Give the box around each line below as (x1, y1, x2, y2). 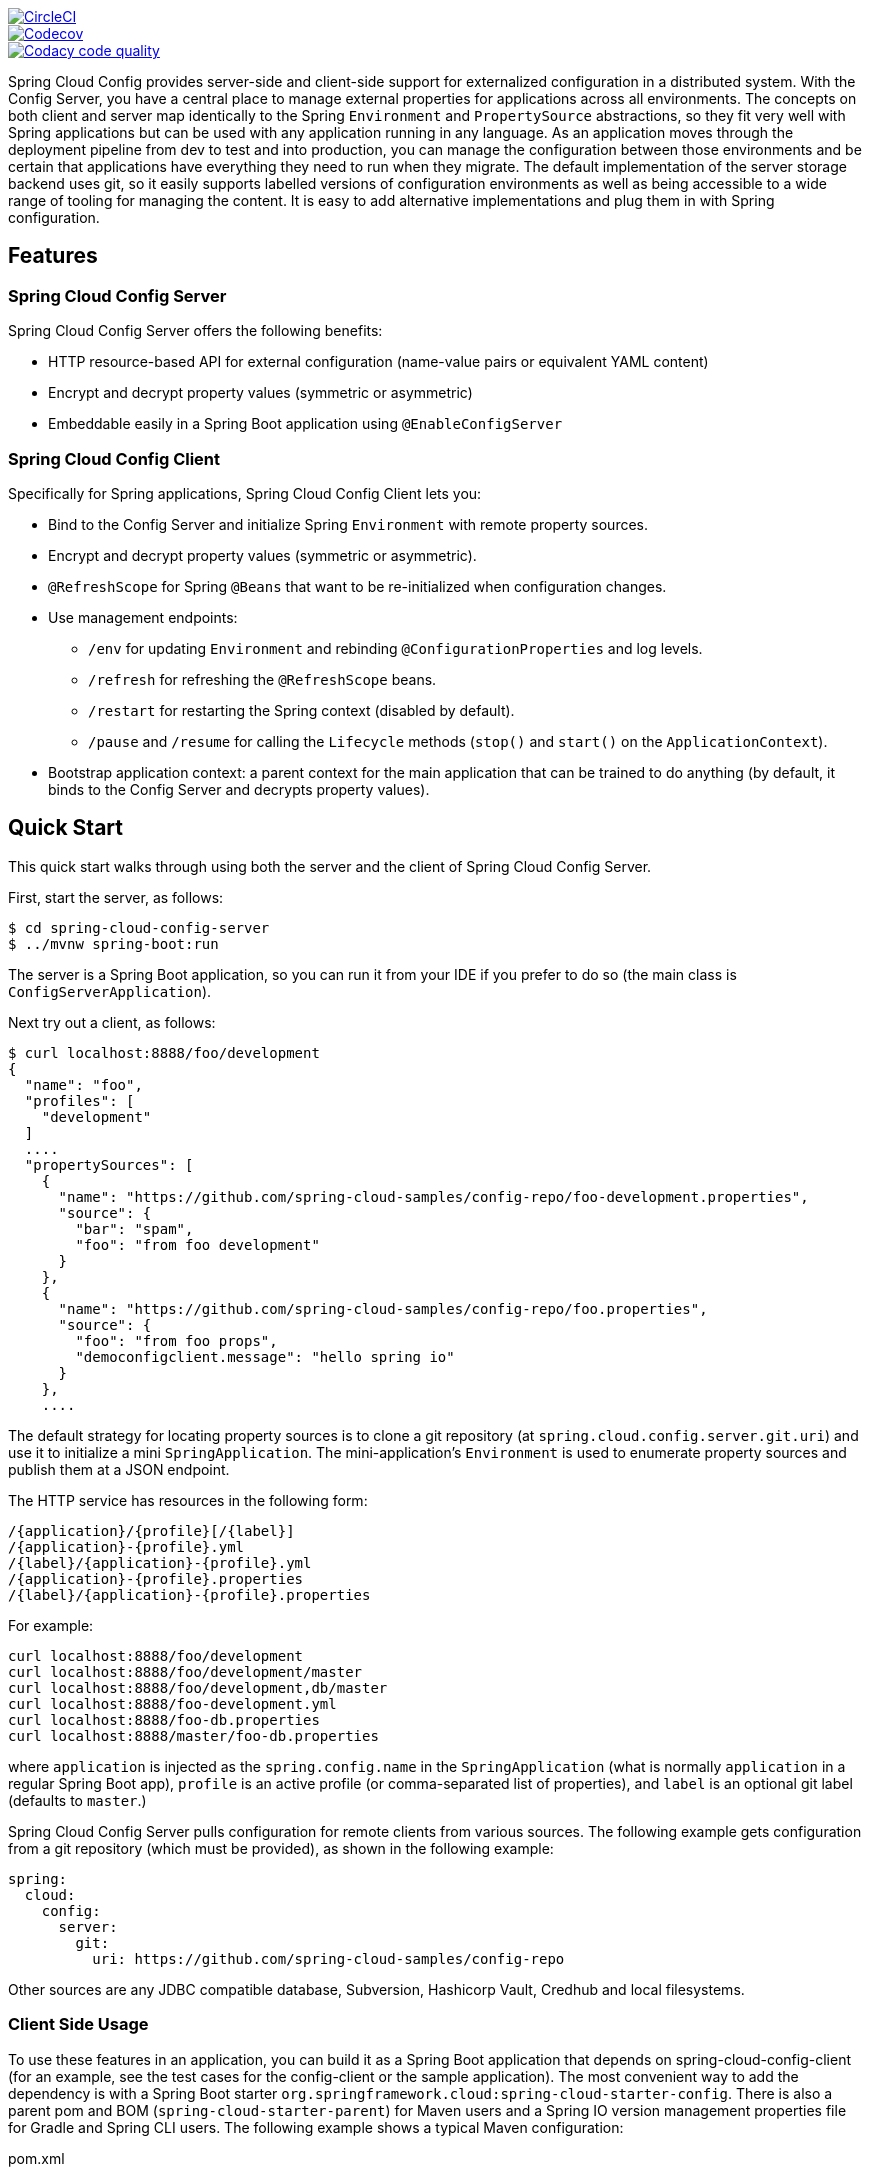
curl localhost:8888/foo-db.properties (8, 1711, 320, 1728)
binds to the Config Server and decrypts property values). (48, 780, 430, 798)
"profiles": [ (24, 1092, 135, 1109)
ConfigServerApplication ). (8, 982, 212, 1000)
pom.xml (8, 2149, 65, 2167)
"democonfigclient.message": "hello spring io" (75, 1348, 455, 1365)
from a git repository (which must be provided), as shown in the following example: (8, 1839, 554, 1857)
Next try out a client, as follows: (8, 1013, 216, 1031)
